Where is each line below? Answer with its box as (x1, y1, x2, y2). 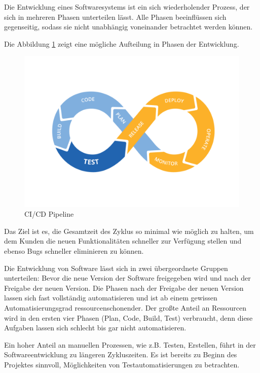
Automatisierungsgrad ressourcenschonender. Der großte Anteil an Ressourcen (4, 302, 246, 313)
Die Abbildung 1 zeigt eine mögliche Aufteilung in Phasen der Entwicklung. (4, 38, 239, 49)
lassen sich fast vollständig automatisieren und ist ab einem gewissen (4, 292, 217, 303)
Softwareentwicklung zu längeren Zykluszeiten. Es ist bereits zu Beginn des (4, 349, 237, 360)
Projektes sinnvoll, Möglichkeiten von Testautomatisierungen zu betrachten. (4, 359, 240, 369)
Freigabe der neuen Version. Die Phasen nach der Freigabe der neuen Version (4, 282, 244, 293)
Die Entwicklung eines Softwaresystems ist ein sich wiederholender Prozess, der (4, 2, 250, 12)
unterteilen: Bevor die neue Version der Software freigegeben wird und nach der (4, 273, 251, 283)
